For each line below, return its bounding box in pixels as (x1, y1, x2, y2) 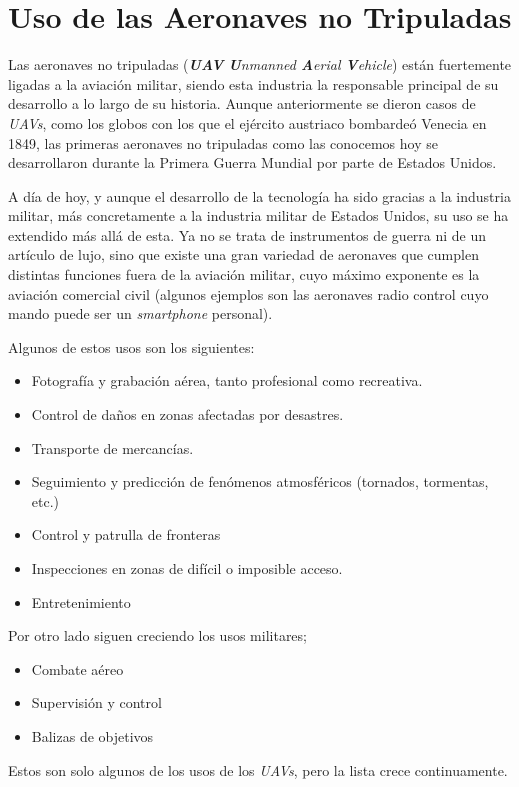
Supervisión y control (31, 692, 162, 713)
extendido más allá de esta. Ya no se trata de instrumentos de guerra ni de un (8, 224, 487, 245)
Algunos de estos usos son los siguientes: (8, 336, 255, 357)
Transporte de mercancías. (31, 437, 194, 458)
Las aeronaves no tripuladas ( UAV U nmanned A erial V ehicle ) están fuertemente (8, 54, 512, 75)
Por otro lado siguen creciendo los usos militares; (8, 625, 307, 646)
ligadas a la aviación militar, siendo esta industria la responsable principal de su (8, 73, 499, 94)
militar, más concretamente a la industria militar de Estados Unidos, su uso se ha (8, 205, 509, 226)
